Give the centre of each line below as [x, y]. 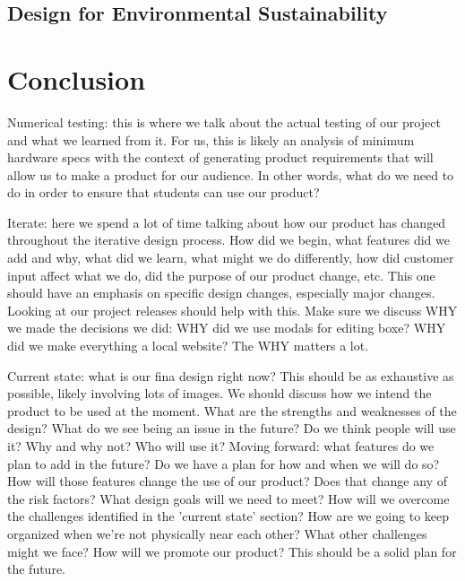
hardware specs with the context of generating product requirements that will [220, 157]
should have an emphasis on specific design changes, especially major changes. [221, 293]
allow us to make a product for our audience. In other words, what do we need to [231, 174]
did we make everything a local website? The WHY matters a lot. [188, 346]
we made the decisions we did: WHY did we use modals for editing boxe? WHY [227, 328]
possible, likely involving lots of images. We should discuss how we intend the [220, 393]
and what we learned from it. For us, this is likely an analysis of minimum [211, 139]
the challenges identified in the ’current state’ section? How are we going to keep [228, 516]
